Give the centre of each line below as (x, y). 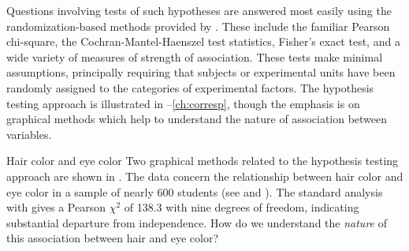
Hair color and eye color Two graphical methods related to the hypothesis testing (203, 161)
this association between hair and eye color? (113, 238)
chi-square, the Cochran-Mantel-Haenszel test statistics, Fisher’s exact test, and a (203, 41)
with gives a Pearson (56, 207)
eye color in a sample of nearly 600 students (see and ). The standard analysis (195, 191)
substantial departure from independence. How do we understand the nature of (197, 222)
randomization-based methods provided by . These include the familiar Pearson (198, 26)
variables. (29, 134)
